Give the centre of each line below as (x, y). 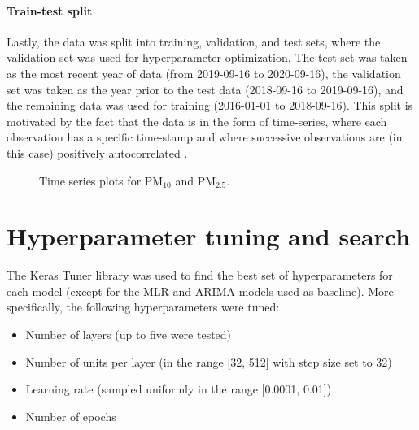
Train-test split (50, 10)
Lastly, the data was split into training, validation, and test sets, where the (194, 41)
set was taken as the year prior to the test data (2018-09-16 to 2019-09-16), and (205, 89)
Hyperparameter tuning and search (209, 236)
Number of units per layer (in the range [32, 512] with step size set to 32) (209, 361)
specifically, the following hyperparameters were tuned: (143, 307)
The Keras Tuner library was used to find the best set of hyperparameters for (200, 275)
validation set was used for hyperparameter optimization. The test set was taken (207, 57)
